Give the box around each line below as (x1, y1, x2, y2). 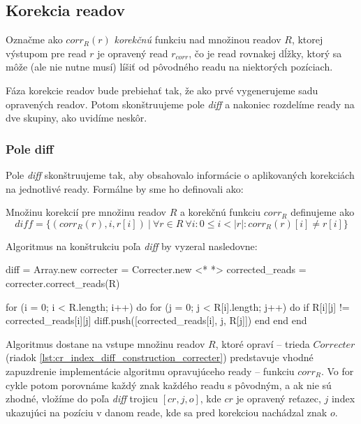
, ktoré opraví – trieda (215, 336, 310, 351)
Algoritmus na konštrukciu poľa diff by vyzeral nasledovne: (6, 238, 258, 253)
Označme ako (6, 32, 63, 47)
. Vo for (321, 363, 354, 378)
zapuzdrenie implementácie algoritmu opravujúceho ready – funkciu (6, 363, 295, 378)
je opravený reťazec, (236, 391, 321, 406)
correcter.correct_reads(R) (6, 275, 120, 290)
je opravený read (97, 45, 168, 60)
